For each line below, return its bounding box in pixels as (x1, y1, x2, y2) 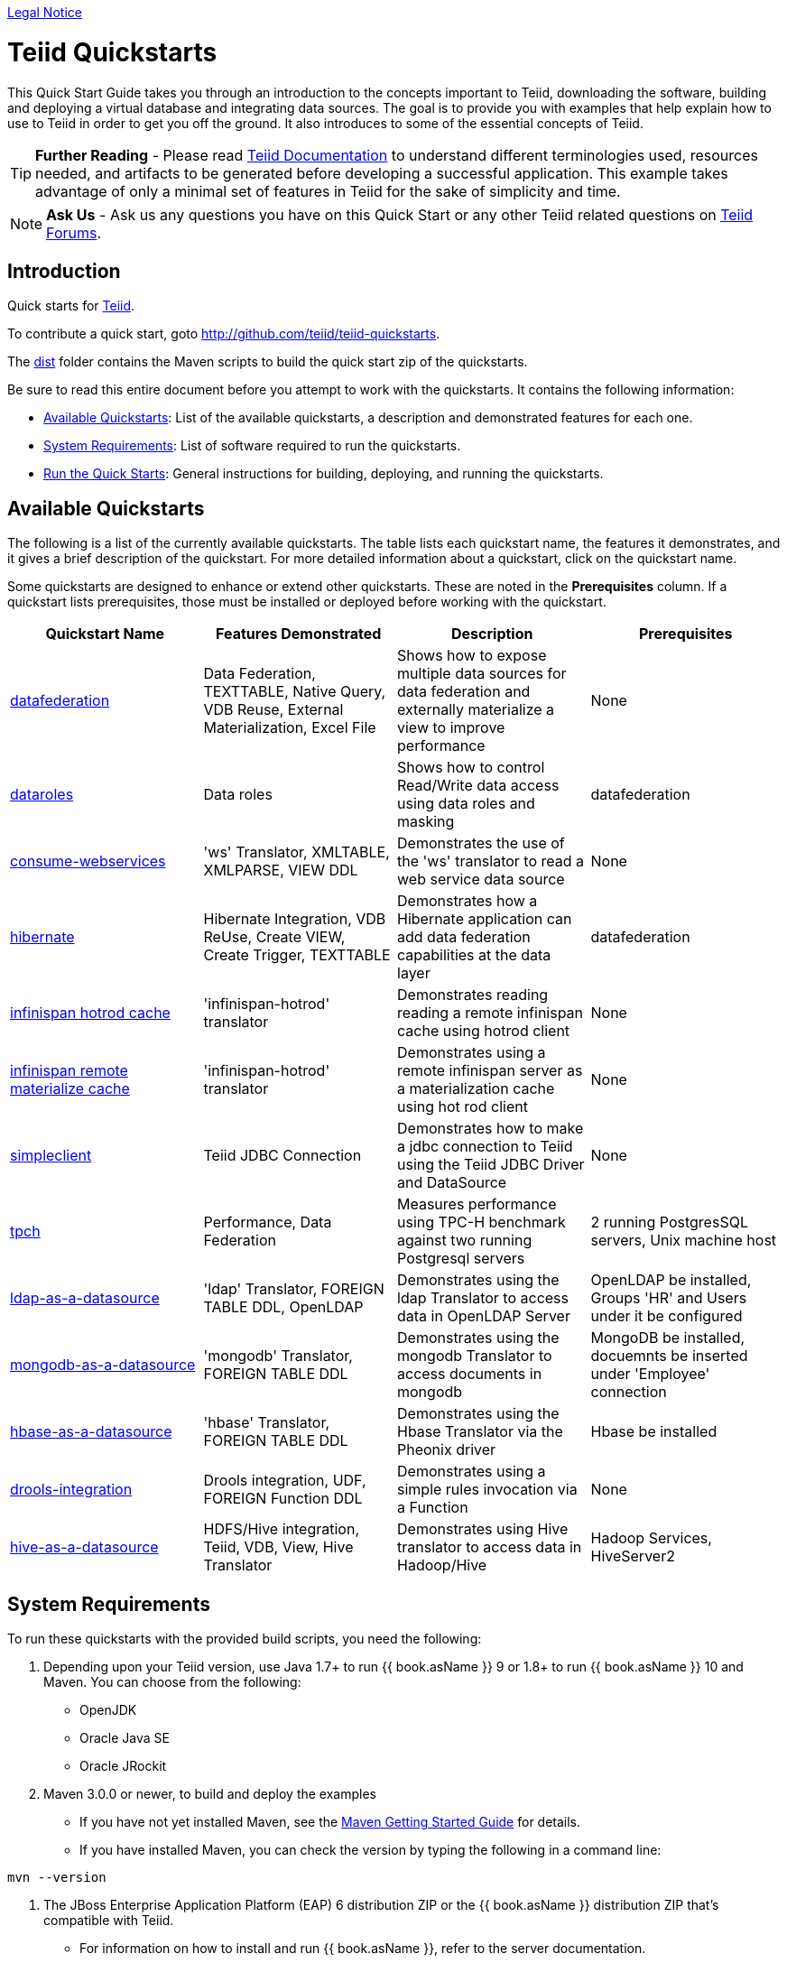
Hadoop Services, (590, 1529, 712, 1548)
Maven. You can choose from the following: (43, 1674, 301, 1690)
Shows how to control (397, 758, 545, 777)
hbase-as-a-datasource (10, 1422, 172, 1441)
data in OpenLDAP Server (397, 1307, 570, 1326)
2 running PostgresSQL (590, 1213, 748, 1232)
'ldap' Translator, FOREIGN (203, 1280, 384, 1299)
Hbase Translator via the (397, 1422, 563, 1441)
